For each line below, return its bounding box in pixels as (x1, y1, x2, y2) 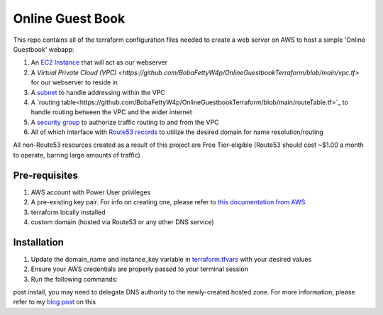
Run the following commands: (30, 275, 118, 283)
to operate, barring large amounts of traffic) (13, 150, 141, 159)
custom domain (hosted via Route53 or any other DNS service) (30, 217, 214, 226)
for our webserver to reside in (30, 78, 118, 87)
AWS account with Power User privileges (30, 188, 151, 197)
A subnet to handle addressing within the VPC (30, 88, 166, 96)
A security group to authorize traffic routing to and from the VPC (30, 118, 219, 126)
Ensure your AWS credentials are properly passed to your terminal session (30, 265, 248, 273)
